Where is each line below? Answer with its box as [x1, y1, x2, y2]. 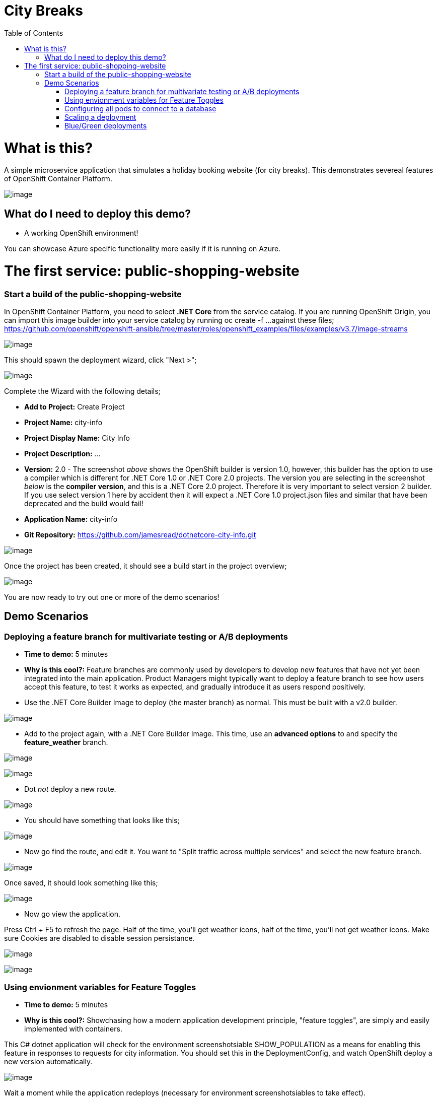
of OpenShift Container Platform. [4, 174, 112, 183]
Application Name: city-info [24, 514, 118, 523]
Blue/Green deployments [64, 121, 147, 130]
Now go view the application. [24, 910, 120, 919]
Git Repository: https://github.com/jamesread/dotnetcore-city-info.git [24, 530, 256, 539]
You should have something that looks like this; [24, 816, 180, 825]
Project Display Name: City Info [24, 433, 130, 442]
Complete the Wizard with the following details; [4, 386, 161, 395]
